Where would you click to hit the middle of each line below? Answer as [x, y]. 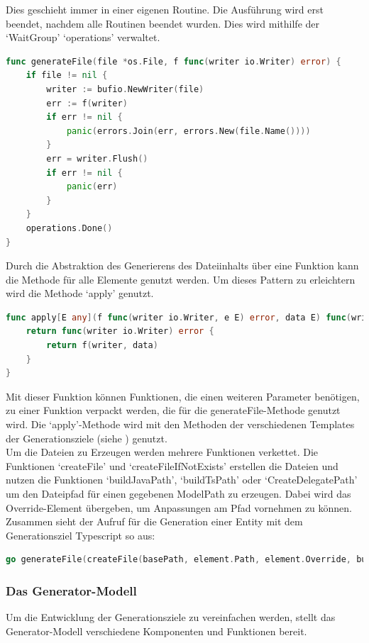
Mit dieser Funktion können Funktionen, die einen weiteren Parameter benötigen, [183, 396]
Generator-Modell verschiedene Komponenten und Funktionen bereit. [156, 631]
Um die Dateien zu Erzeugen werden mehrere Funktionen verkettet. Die [162, 452]
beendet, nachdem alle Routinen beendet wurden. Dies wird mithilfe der [163, 23]
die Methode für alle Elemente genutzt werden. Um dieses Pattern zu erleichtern [181, 279]
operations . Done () [69, 228]
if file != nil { [67, 76]
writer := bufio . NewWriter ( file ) [125, 89]
